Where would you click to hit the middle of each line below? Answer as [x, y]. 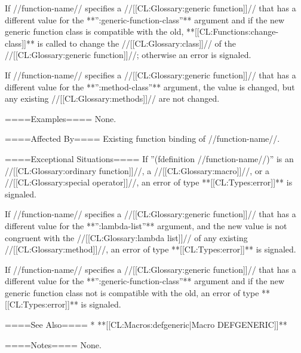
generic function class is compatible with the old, [94, 31]
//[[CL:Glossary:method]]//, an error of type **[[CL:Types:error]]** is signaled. [150, 249]
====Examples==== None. [61, 118]
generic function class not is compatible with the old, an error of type [132, 292]
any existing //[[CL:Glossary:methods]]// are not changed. [112, 98]
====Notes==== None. [53, 344]
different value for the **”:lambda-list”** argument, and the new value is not [146, 225]
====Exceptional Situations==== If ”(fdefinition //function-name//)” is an [149, 158]
